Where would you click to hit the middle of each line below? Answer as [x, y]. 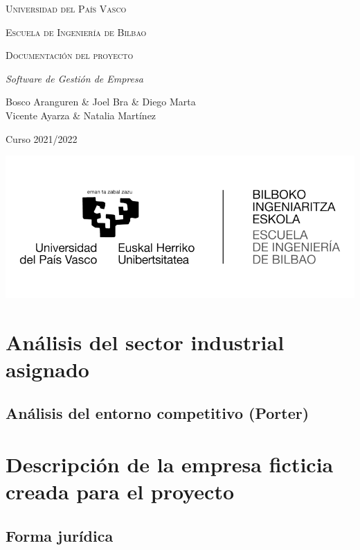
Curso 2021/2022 [42, 138]
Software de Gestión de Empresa [74, 78]
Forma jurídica [60, 535]
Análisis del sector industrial [145, 342]
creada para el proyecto [120, 491]
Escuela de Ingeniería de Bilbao [76, 32]
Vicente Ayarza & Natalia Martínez [81, 115]
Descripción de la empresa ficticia [170, 464]
